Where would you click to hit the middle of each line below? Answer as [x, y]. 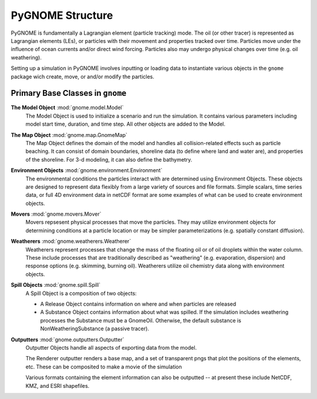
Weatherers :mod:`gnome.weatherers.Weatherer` [71, 242]
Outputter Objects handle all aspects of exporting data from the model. [111, 347]
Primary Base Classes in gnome [69, 93]
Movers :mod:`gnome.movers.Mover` [56, 214]
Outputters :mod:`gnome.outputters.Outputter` [68, 339]
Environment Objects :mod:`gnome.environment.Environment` [87, 170]
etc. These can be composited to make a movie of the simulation [104, 367]
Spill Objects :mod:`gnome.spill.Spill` [56, 285]
